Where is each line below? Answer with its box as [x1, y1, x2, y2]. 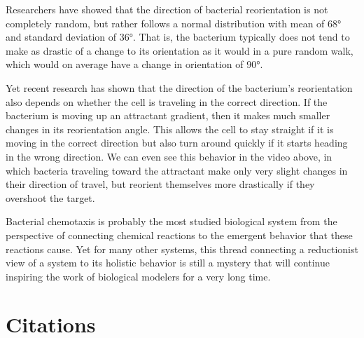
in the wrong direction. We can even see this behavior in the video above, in [6, 149, 332, 163]
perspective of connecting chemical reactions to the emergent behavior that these [6, 227, 353, 242]
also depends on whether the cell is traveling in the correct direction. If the [6, 94, 328, 109]
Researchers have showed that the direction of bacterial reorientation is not [6, 2, 328, 16]
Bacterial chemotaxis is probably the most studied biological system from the [6, 214, 337, 229]
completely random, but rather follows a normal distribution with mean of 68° [6, 15, 342, 30]
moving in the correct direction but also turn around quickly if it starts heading [6, 135, 348, 150]
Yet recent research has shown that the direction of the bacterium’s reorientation [6, 80, 353, 95]
